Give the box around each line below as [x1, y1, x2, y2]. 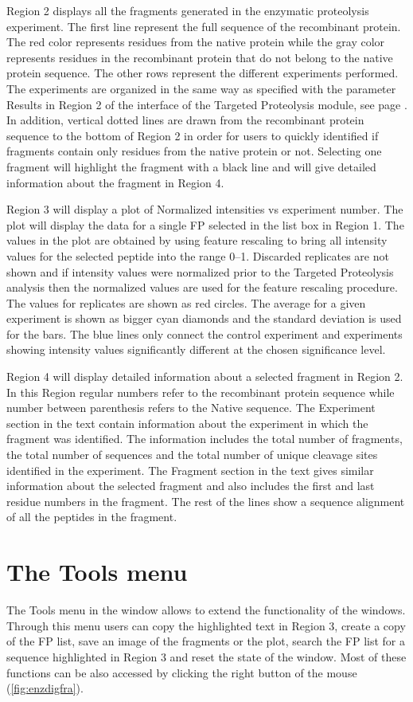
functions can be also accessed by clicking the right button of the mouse [6, 664, 357, 680]
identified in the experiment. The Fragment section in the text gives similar [6, 461, 374, 478]
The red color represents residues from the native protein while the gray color [6, 33, 385, 50]
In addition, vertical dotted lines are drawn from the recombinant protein [6, 112, 364, 128]
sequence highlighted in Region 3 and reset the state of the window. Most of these [6, 648, 407, 665]
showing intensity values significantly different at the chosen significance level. [6, 341, 386, 358]
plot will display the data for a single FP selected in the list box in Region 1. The [6, 216, 404, 233]
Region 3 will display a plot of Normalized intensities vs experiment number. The [6, 201, 403, 218]
